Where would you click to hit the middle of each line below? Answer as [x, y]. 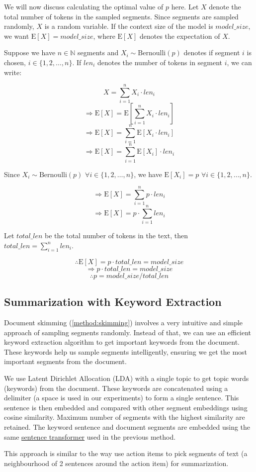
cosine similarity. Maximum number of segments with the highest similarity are [125, 417]
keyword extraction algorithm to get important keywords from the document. [122, 342]
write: [13, 72]
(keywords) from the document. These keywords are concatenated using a [116, 388]
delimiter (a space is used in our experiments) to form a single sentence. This [122, 398]
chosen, [15, 62]
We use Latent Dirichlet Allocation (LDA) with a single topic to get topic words [127, 378]
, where [104, 36]
